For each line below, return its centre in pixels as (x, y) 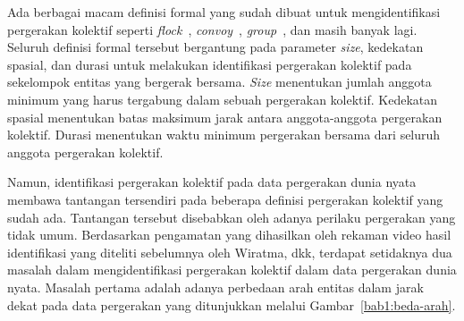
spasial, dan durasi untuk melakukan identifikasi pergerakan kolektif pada (210, 64)
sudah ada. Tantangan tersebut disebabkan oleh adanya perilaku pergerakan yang (232, 217)
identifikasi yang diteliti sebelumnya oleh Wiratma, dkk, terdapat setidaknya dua (230, 252)
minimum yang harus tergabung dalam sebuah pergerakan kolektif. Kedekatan (223, 99)
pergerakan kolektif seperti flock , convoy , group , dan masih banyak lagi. (212, 29)
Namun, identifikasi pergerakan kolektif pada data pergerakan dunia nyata (212, 182)
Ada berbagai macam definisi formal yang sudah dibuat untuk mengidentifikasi (224, 12)
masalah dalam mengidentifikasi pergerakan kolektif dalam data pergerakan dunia (232, 270)
